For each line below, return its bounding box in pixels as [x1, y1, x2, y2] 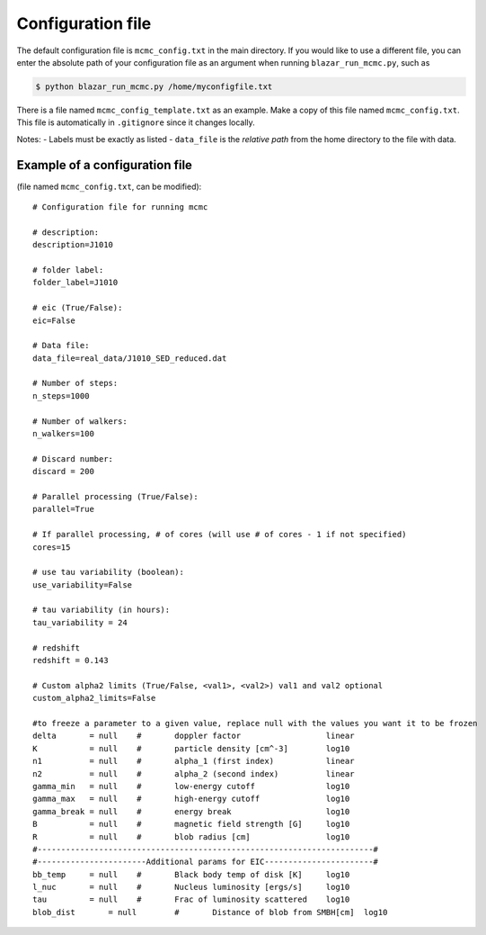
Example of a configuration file [16, 157, 193, 173]
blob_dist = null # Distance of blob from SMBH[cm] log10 [32, 907, 388, 917]
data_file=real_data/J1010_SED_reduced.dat [32, 353, 227, 364]
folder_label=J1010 [32, 277, 119, 288]
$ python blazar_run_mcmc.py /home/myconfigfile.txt [35, 81, 273, 92]
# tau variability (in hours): [32, 605, 171, 616]
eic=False [32, 315, 75, 326]
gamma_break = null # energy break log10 [32, 806, 350, 816]
